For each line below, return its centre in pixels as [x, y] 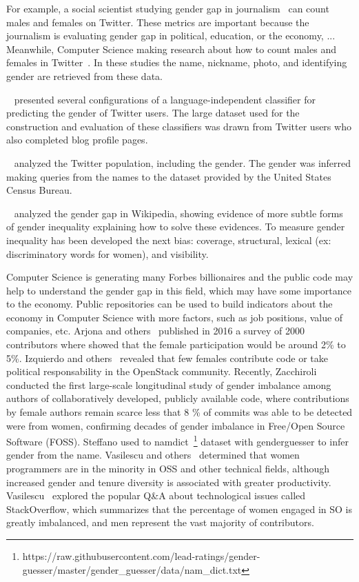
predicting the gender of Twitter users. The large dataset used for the [153, 113]
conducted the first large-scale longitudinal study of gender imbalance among [169, 384]
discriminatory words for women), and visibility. [107, 253]
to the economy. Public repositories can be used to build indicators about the [170, 304]
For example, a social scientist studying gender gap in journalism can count [168, 8]
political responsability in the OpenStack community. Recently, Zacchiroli [162, 371]
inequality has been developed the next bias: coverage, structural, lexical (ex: [169, 240]
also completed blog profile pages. [77, 140]
